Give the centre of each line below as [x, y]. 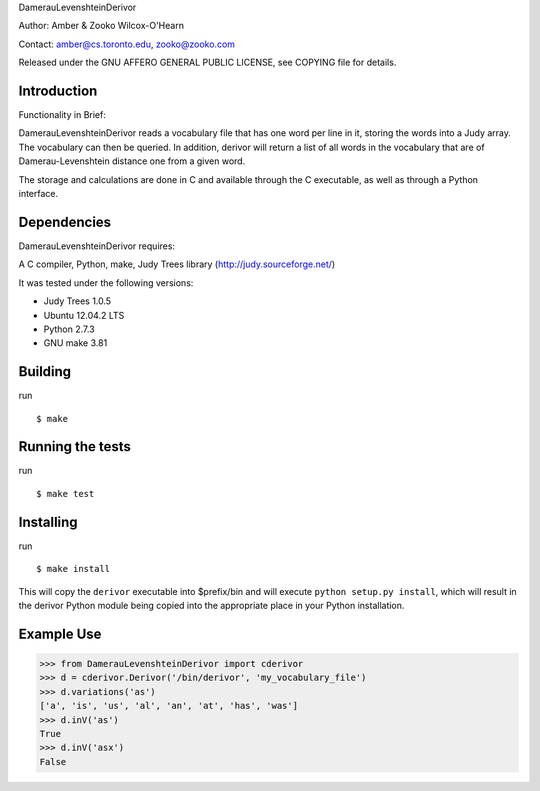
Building [45, 371]
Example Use [60, 633]
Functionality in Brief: [62, 115]
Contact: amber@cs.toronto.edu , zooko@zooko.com [126, 44]
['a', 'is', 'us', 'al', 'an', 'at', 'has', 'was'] [169, 706]
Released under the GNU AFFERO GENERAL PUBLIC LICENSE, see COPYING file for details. [207, 62]
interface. [38, 194]
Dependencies [65, 221]
